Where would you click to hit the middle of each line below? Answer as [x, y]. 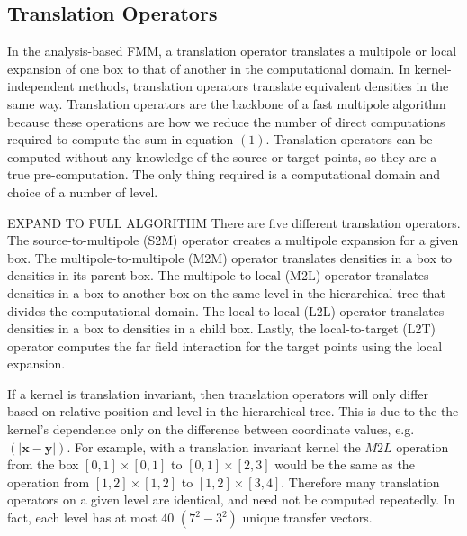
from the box [43, 464]
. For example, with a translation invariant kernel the [214, 446]
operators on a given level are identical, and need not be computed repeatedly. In [231, 500]
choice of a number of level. [83, 191]
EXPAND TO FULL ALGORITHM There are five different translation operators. [234, 222]
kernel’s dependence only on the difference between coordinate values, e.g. [211, 429]
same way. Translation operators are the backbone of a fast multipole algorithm [227, 103]
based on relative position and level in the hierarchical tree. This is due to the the [233, 411]
